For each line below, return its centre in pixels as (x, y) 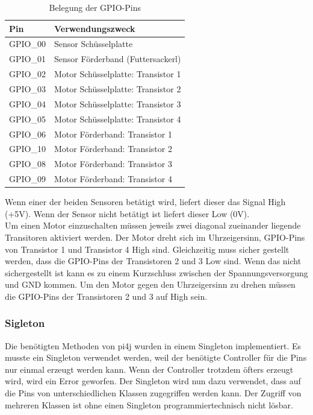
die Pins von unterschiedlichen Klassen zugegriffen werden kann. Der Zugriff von (153, 393)
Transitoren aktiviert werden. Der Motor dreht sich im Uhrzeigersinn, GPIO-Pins (155, 237)
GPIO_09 (27, 179)
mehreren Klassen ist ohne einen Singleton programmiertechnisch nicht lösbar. (149, 404)
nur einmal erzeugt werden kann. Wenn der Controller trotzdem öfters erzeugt (149, 369)
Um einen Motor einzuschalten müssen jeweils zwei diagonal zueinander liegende (153, 225)
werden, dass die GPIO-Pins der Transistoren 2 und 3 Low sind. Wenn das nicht (153, 261)
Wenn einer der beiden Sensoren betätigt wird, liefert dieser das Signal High (145, 202)
